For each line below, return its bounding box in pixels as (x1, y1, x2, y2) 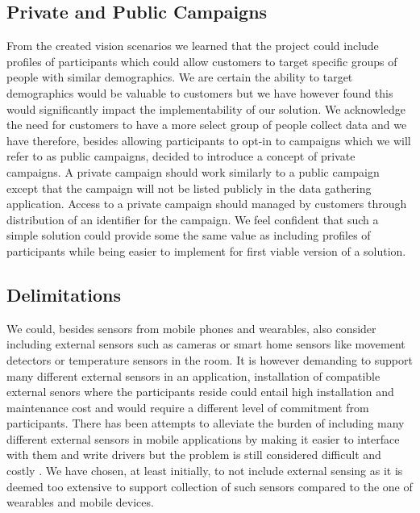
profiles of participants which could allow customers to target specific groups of (6, 52, 397, 69)
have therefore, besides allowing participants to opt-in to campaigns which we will (6, 131, 411, 148)
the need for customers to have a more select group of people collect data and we (6, 116, 407, 133)
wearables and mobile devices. (6, 494, 154, 511)
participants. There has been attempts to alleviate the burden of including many (6, 415, 405, 432)
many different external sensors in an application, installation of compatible (6, 367, 380, 384)
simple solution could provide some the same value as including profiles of (6, 227, 371, 244)
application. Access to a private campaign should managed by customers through (6, 195, 407, 212)
